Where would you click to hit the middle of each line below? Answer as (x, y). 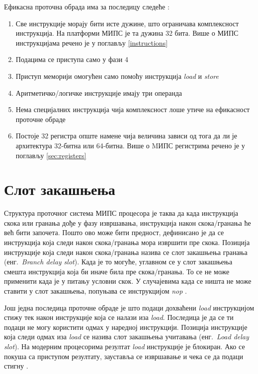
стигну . (16, 366)
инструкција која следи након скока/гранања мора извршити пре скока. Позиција (127, 242)
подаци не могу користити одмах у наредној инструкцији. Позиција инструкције (126, 327)
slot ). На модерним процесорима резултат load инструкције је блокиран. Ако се (125, 346)
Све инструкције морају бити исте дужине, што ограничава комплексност (127, 23)
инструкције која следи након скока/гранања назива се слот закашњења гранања (126, 252)
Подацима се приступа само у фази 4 (72, 59)
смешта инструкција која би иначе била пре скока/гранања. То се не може (117, 271)
